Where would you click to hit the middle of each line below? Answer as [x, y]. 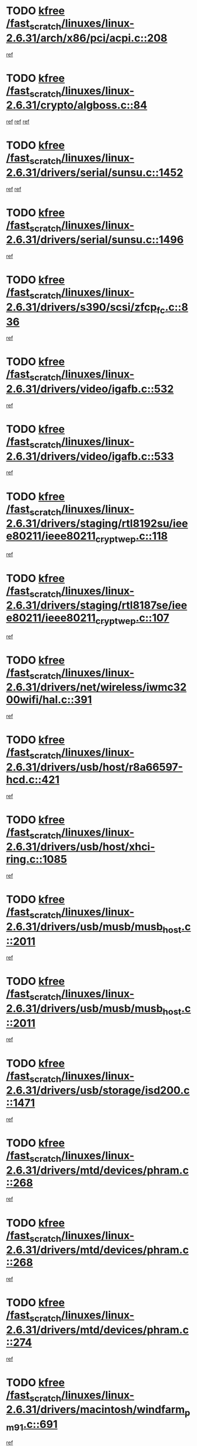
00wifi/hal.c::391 [49, 700]
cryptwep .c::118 [131, 537]
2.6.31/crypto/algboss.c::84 [77, 105]
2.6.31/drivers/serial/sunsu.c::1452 [95, 172]
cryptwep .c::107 [132, 619]
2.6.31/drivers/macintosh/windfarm [96, 1410]
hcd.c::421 [33, 779]
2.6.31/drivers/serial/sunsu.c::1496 [95, 240]
